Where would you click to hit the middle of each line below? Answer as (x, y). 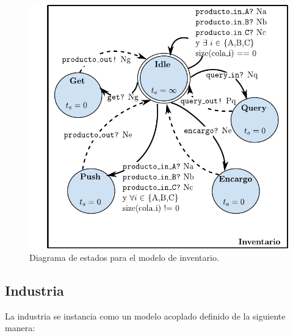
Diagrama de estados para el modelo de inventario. (124, 257)
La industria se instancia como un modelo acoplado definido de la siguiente (145, 316)
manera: (20, 328)
